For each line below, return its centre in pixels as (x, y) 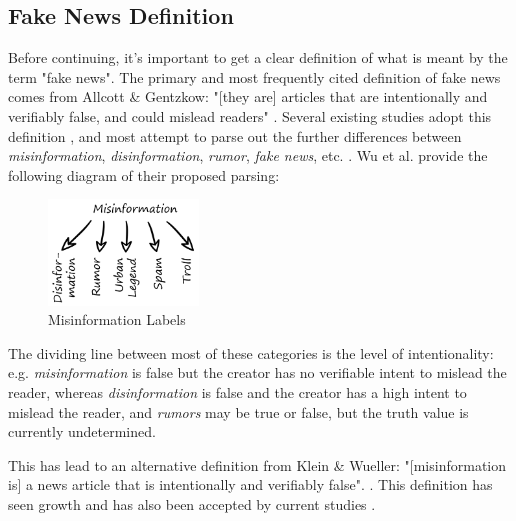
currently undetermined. (82, 431)
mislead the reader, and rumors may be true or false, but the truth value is (238, 411)
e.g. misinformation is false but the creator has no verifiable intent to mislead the (257, 372)
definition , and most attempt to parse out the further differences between (235, 135)
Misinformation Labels (117, 319)
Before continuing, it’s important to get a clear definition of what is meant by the (258, 57)
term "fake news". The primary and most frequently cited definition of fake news (254, 76)
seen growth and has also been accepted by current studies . (192, 503)
